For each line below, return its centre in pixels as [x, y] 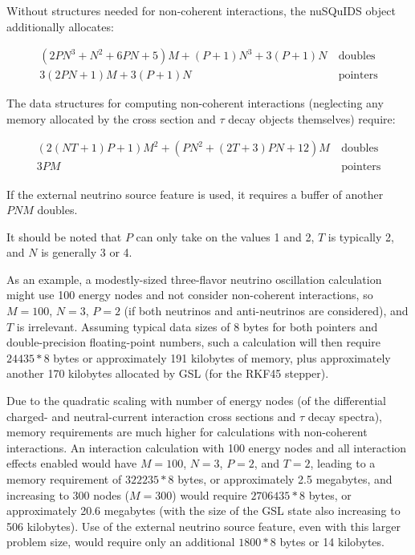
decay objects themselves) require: [312, 118]
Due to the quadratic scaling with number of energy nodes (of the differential [197, 401]
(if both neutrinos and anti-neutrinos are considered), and [266, 311]
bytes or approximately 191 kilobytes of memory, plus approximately [222, 357]
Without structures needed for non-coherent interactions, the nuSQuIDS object [201, 10]
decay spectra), [345, 416]
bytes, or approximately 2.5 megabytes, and [285, 479]
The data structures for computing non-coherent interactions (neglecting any [195, 103]
